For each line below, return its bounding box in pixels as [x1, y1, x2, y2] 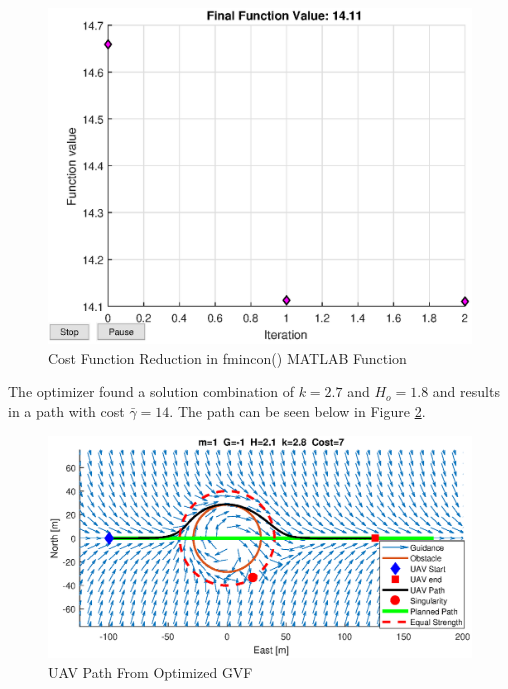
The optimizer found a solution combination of [8, 381, 294, 402]
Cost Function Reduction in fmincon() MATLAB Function [48, 347, 407, 368]
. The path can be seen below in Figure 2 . [169, 401, 426, 421]
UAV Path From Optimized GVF [48, 661, 253, 682]
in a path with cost [8, 401, 125, 421]
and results [432, 381, 500, 402]
